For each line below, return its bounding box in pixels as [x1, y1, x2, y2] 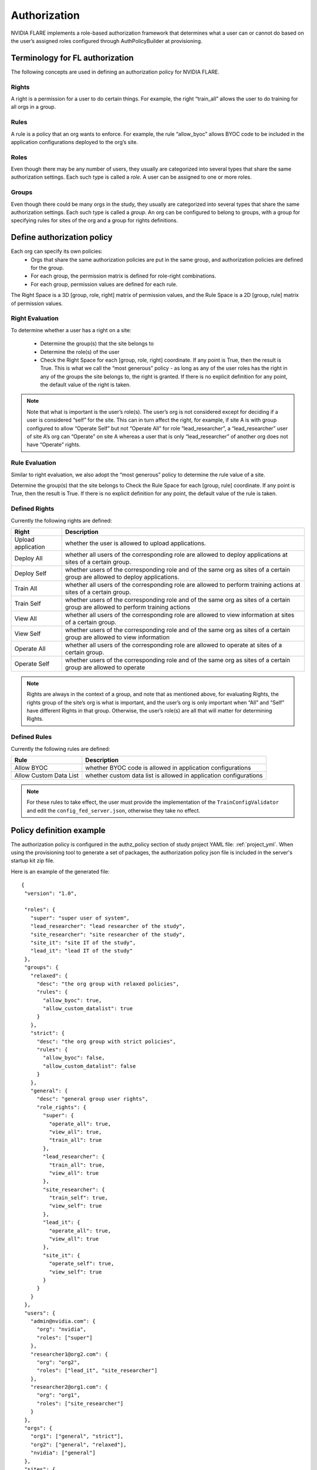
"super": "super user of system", [30, 914, 130, 921]
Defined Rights [11, 505, 55, 513]
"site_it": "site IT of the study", [30, 939, 136, 946]
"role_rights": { [36, 1104, 87, 1111]
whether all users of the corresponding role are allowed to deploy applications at [65, 550, 288, 559]
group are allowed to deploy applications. [65, 573, 180, 581]
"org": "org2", [36, 1359, 80, 1365]
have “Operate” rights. [26, 441, 81, 448]
